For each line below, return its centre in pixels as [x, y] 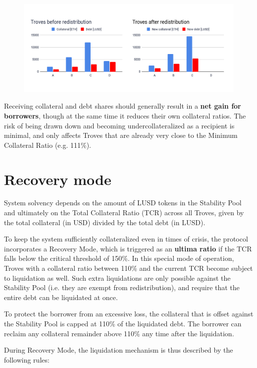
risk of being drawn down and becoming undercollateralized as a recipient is [119, 125]
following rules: [27, 359]
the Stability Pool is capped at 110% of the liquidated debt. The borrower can [123, 324]
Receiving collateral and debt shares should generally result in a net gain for [123, 106]
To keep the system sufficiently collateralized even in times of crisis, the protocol [126, 239]
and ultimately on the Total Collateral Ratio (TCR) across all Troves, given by [124, 213]
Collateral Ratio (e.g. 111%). [48, 145]
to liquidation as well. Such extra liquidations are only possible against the [117, 277]
